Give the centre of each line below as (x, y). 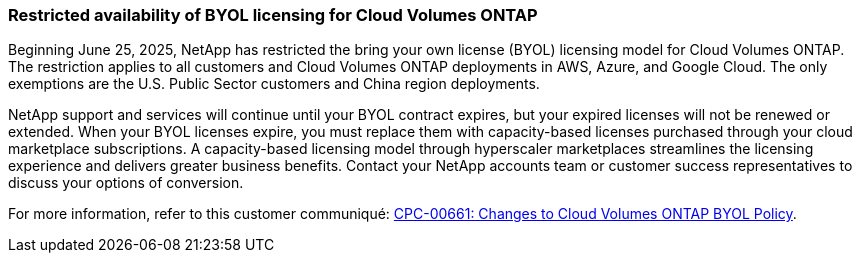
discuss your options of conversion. (126, 183)
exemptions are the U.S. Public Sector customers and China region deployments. (274, 84)
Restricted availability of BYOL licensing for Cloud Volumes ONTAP (273, 15)
